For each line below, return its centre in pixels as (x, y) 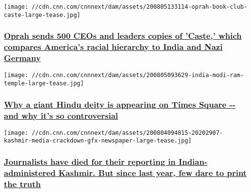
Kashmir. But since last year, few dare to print (153, 172)
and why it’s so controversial (61, 115)
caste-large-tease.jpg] (42, 15)
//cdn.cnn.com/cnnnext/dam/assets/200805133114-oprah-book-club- (140, 7)
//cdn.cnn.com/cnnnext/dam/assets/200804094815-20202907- (127, 133)
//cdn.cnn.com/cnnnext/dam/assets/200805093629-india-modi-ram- (138, 75)
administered (30, 172)
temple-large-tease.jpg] (44, 84)
